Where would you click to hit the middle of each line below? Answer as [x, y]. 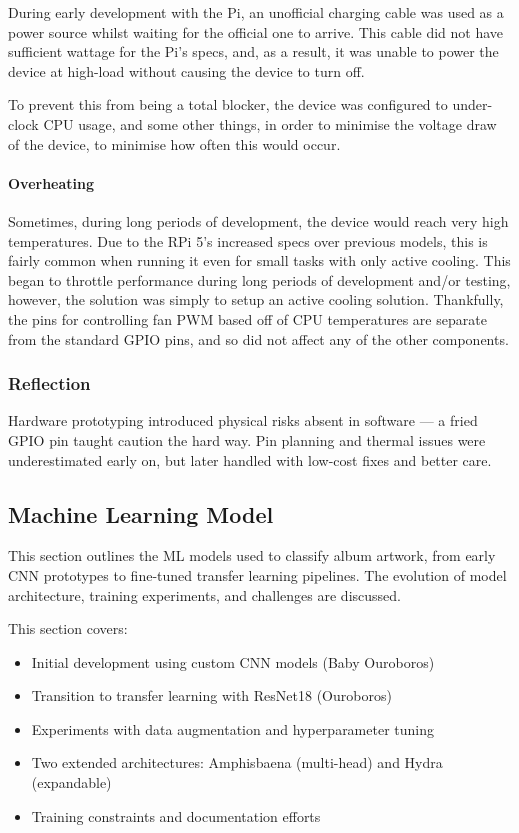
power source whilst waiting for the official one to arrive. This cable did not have [256, 31]
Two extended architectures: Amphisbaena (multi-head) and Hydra [237, 762]
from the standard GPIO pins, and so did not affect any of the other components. [258, 338]
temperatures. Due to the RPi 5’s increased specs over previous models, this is [248, 240]
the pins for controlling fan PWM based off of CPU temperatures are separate [247, 318]
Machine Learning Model [141, 513]
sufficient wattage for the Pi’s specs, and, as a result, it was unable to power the [253, 51]
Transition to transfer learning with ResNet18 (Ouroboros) [211, 695]
